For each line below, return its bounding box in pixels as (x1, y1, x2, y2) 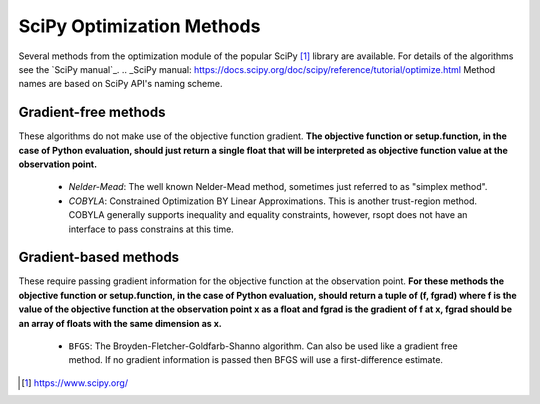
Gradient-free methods (18, 104, 166, 121)
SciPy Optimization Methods (18, 15, 261, 37)
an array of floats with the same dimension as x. (18, 317, 222, 329)
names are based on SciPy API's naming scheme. (18, 78, 223, 90)
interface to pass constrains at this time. (68, 223, 234, 235)
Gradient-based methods (18, 249, 180, 266)
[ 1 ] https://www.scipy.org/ (21, 376, 129, 389)
